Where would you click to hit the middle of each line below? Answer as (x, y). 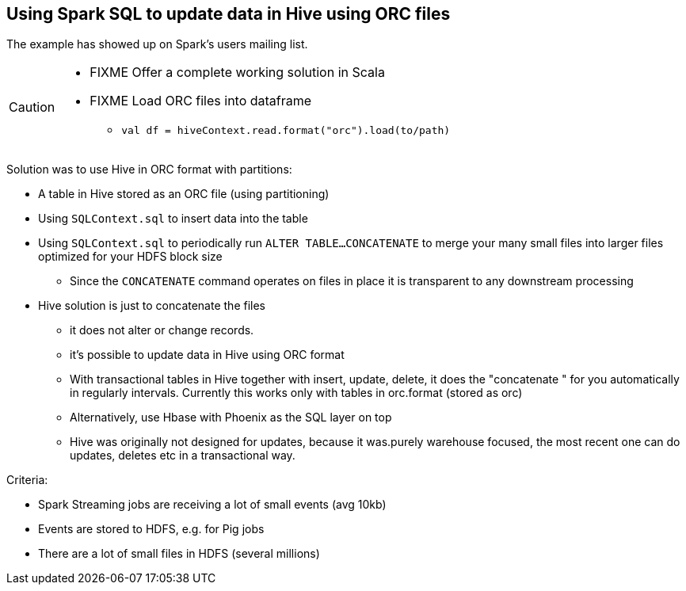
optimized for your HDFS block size (130, 257)
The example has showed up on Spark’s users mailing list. (157, 44)
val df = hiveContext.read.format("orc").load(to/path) (286, 131)
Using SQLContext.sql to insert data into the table (173, 219)
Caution (32, 107)
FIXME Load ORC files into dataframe (201, 101)
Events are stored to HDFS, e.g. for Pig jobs (151, 529)
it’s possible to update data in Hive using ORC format (207, 355)
